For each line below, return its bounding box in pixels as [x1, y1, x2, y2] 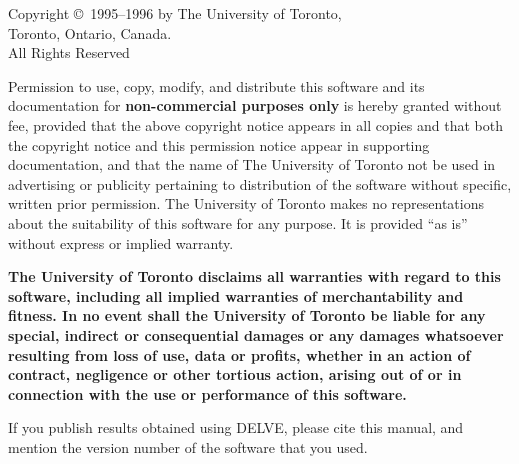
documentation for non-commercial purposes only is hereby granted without [8, 95, 502, 116]
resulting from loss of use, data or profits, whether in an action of [8, 344, 471, 365]
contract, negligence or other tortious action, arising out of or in [8, 364, 462, 385]
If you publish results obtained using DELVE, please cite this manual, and [8, 417, 464, 438]
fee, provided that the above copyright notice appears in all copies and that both [8, 114, 503, 135]
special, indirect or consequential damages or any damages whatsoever [8, 324, 504, 345]
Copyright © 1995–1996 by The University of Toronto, [8, 3, 342, 23]
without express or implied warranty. [8, 232, 234, 253]
